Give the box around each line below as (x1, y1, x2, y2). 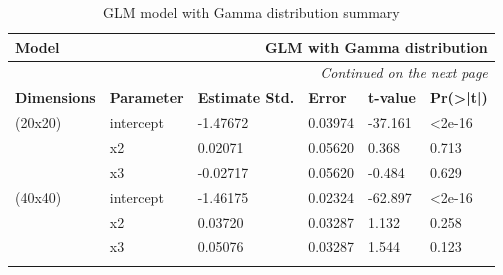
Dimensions (15, 87, 96, 108)
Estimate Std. (197, 87, 295, 108)
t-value (368, 87, 416, 108)
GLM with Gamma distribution (264, 36, 488, 57)
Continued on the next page (320, 62, 488, 83)
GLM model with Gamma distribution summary (103, 2, 400, 22)
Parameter (109, 87, 184, 108)
